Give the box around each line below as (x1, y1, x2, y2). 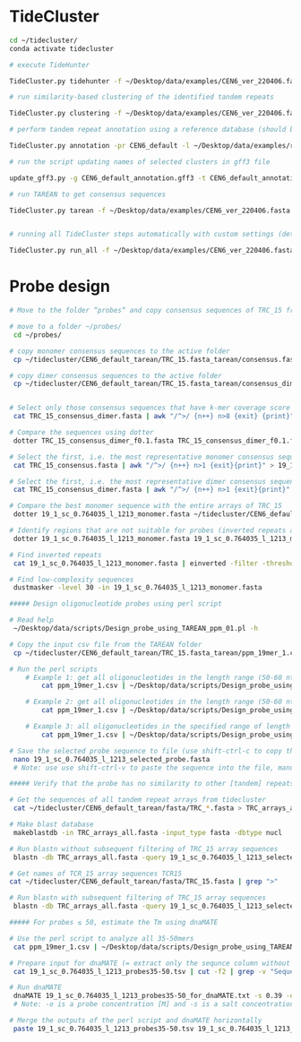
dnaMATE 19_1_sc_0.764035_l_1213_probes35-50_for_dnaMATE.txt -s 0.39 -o (13, 992, 295, 1001)
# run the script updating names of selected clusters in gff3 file (9, 157, 271, 167)
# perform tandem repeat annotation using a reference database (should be (9, 125, 298, 134)
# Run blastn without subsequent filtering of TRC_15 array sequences (9, 844, 279, 853)
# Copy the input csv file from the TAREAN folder (9, 640, 202, 649)
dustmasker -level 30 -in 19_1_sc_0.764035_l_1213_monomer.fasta (13, 583, 262, 592)
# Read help (9, 616, 54, 624)
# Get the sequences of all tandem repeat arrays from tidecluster (9, 796, 267, 805)
